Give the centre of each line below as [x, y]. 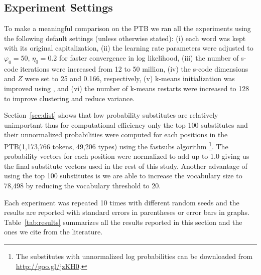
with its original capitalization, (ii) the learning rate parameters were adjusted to [129, 48]
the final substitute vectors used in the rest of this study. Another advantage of [126, 166]
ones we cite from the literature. [53, 232]
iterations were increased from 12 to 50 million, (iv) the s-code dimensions [134, 68]
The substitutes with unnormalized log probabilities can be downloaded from [134, 256]
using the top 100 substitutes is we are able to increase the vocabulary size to [123, 176]
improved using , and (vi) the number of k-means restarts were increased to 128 [127, 88]
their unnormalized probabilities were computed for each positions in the [116, 134]
